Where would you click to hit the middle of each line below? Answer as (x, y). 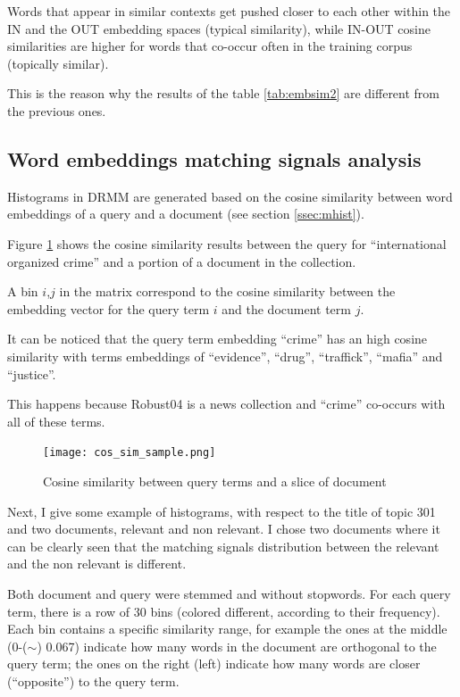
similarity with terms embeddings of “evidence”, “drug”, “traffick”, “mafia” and (225, 356)
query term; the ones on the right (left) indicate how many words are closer (214, 664)
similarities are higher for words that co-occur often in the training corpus (210, 46)
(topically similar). (58, 63)
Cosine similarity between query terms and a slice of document (215, 481)
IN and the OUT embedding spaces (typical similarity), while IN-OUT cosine (219, 28)
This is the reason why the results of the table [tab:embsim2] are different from (224, 93)
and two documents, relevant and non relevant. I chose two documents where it (224, 529)
